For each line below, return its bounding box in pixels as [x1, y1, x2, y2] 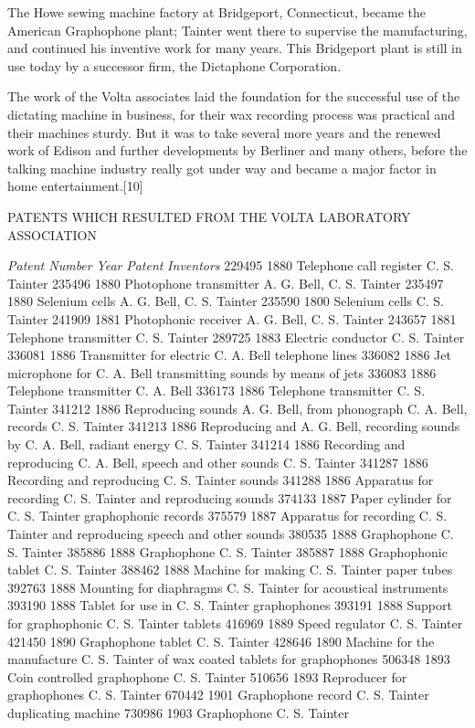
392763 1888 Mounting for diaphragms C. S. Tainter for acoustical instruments [7, 577, 449, 596]
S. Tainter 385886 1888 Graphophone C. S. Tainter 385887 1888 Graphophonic [7, 542, 448, 561]
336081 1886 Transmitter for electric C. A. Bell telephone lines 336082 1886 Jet [7, 345, 451, 364]
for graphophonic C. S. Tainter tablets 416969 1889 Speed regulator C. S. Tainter [7, 614, 463, 632]
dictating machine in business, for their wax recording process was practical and [7, 104, 455, 123]
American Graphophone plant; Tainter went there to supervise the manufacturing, [7, 20, 468, 39]
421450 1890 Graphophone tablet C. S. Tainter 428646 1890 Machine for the [7, 631, 435, 650]
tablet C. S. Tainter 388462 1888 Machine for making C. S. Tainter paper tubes [7, 560, 453, 579]
